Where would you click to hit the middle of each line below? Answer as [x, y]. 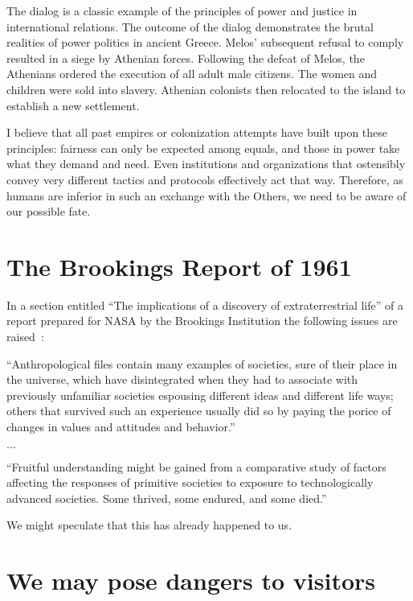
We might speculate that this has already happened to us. [149, 525]
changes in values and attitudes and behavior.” [121, 426]
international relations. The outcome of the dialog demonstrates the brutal [190, 26]
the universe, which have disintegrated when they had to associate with [182, 379]
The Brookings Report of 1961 [179, 266]
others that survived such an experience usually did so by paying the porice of [199, 411]
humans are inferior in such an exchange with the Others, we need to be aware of [206, 195]
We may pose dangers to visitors [191, 580]
